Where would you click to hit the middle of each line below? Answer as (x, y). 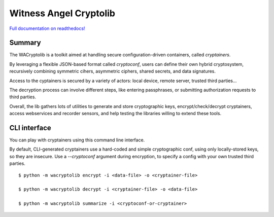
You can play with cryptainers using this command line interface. (77, 140)
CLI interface (30, 128)
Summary (25, 43)
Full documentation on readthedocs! (47, 28)
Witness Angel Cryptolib (62, 13)
